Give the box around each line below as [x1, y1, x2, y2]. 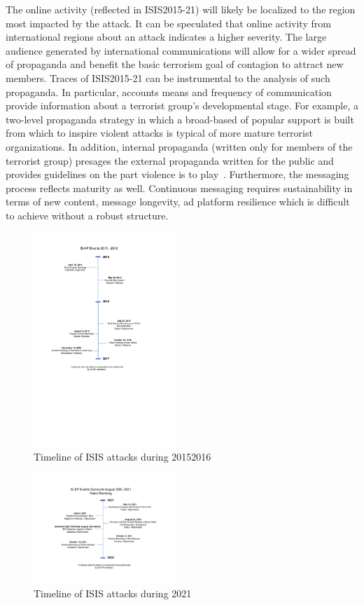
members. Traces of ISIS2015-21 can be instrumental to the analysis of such [6, 70, 330, 85]
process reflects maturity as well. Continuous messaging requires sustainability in [6, 180, 353, 195]
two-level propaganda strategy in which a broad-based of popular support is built [6, 111, 354, 126]
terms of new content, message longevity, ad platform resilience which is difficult [6, 194, 350, 209]
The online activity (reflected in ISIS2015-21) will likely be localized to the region [6, 2, 356, 16]
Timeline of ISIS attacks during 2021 [34, 586, 192, 601]
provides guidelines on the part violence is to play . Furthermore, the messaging [6, 167, 349, 182]
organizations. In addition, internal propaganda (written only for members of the [6, 139, 353, 154]
